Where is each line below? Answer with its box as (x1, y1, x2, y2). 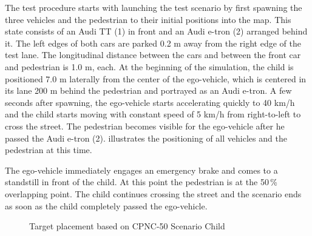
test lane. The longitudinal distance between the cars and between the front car (5, 48, 301, 61)
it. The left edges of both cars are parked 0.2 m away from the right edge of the (5, 36, 301, 49)
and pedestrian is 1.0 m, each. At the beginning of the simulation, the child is (5, 60, 294, 73)
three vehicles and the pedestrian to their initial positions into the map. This (5, 13, 291, 25)
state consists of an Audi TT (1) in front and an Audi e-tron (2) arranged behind (5, 25, 308, 38)
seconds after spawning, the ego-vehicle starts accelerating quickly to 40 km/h (5, 96, 295, 108)
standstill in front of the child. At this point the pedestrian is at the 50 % (5, 175, 277, 188)
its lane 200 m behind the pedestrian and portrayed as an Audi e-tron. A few (5, 84, 292, 97)
